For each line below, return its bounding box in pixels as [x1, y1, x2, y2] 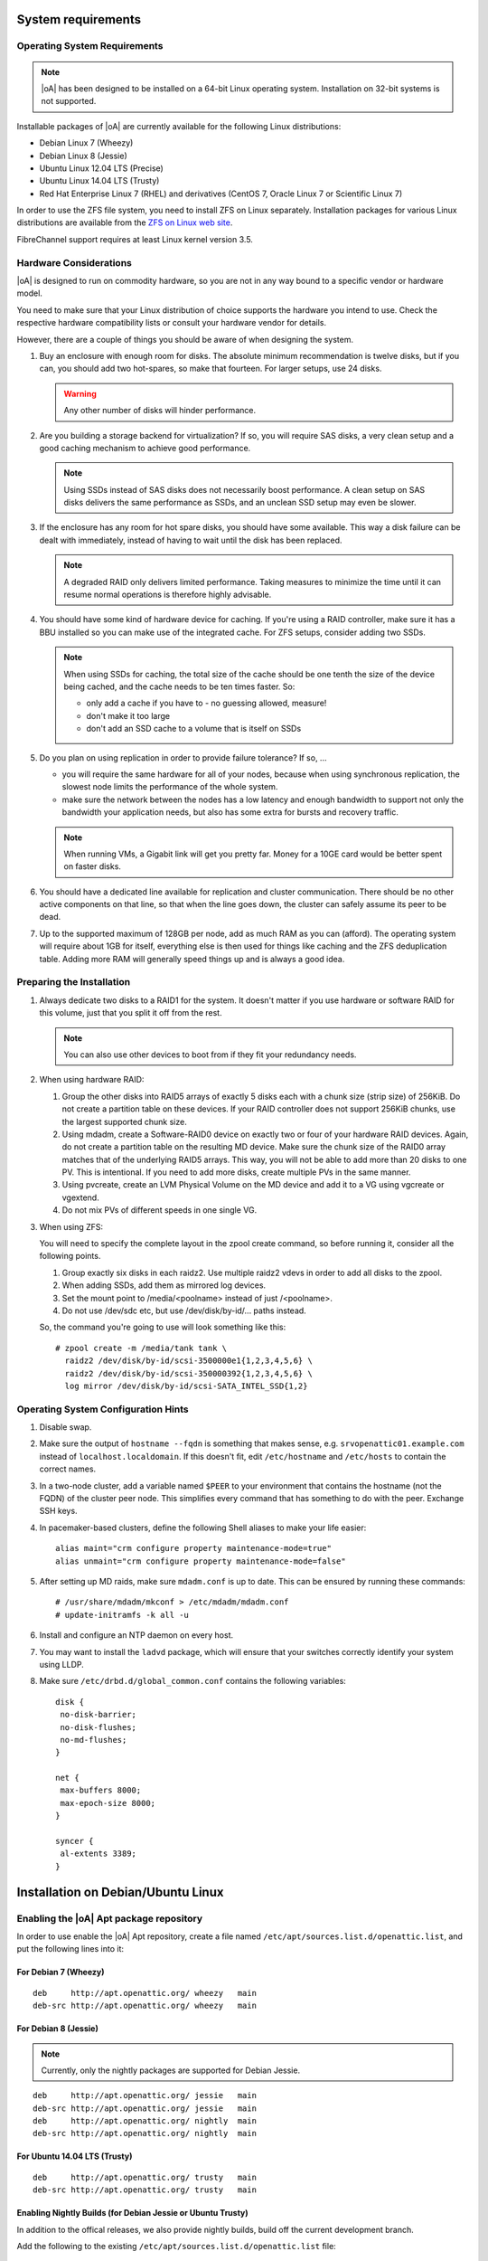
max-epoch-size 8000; [60, 1798, 156, 1808]
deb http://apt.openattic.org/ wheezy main [33, 1988, 258, 1998]
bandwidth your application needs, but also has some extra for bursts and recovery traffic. [61, 807, 399, 818]
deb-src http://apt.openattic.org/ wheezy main [33, 2001, 258, 2011]
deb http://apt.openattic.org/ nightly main [33, 2116, 258, 2126]
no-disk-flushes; [60, 1722, 137, 1732]
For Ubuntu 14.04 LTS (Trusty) [16, 2151, 133, 2162]
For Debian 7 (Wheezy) [16, 1967, 105, 1978]
